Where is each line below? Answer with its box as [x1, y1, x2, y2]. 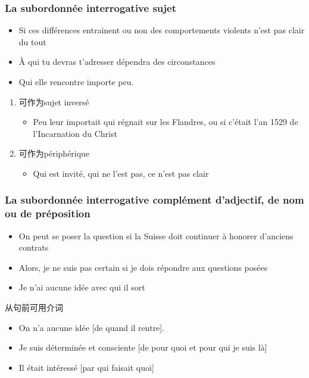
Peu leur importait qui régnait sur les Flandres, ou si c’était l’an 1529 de [33, 115, 298, 128]
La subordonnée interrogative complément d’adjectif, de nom [5, 192, 304, 207]
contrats [18, 241, 49, 254]
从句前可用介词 [5, 301, 63, 314]
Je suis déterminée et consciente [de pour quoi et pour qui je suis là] [18, 341, 267, 354]
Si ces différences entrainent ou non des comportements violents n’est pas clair [18, 24, 305, 36]
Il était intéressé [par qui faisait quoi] [18, 361, 154, 373]
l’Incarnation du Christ [33, 127, 117, 139]
